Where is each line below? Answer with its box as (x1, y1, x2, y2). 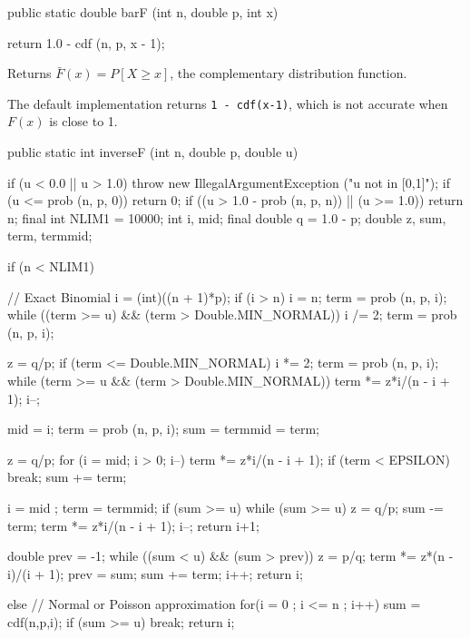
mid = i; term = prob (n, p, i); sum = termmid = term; (7, 419, 320, 438)
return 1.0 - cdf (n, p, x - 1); (7, 33, 165, 52)
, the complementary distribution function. (170, 64, 407, 83)
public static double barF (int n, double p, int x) (7, 3, 279, 21)
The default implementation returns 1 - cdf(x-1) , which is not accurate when (7, 93, 448, 113)
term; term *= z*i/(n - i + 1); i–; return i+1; (7, 515, 259, 535)
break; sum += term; (7, 467, 127, 486)
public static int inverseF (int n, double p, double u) (7, 142, 299, 162)
